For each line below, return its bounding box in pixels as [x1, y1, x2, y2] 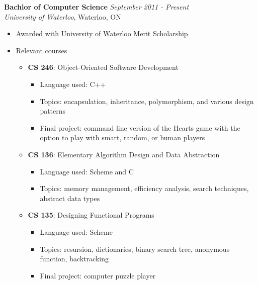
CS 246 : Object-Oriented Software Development [28, 62, 179, 72]
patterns [40, 106, 66, 116]
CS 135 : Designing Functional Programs [28, 210, 154, 220]
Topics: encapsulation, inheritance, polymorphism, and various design [40, 96, 254, 106]
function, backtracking [40, 253, 109, 264]
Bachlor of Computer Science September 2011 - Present [4, 2, 189, 12]
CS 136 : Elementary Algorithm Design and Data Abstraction [28, 149, 220, 159]
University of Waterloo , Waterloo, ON [4, 11, 121, 22]
